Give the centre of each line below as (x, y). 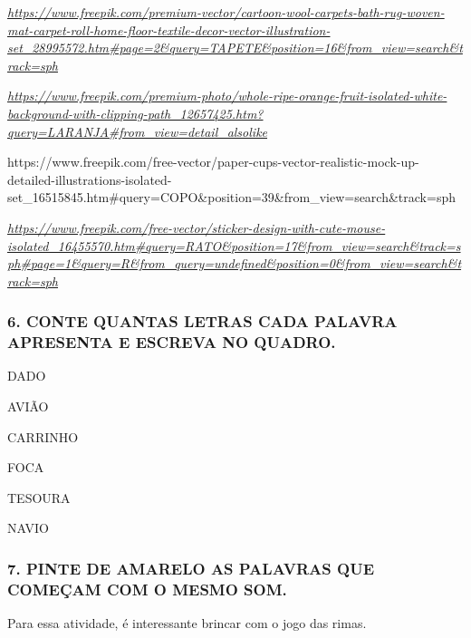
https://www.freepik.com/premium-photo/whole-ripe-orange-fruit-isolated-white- (227, 96)
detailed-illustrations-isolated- (90, 179)
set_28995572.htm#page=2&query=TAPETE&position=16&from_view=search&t (235, 48)
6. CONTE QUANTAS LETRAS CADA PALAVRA (202, 321)
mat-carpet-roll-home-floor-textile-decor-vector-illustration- (169, 29)
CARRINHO (43, 436)
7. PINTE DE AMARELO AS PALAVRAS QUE (191, 568)
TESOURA (39, 497)
